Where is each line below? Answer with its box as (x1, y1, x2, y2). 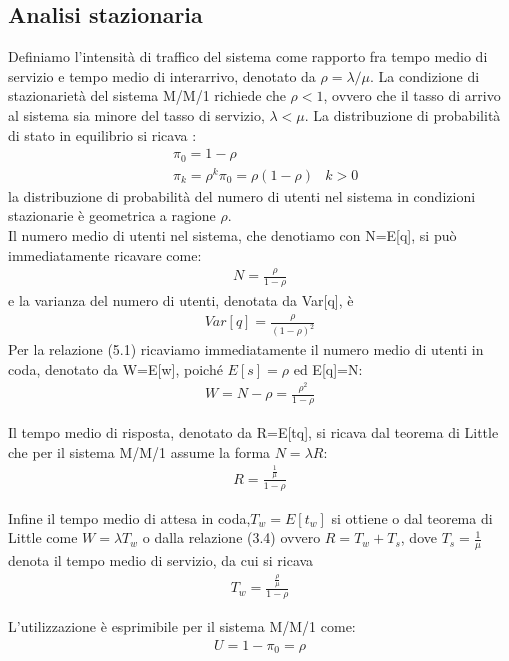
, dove (400, 527, 437, 548)
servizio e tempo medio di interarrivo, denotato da (8, 65, 316, 86)
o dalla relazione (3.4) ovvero (142, 527, 321, 548)
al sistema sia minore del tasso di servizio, (8, 104, 265, 125)
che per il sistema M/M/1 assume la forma (8, 441, 271, 462)
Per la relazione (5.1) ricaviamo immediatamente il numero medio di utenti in (8, 339, 484, 360)
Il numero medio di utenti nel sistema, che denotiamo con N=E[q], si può (8, 224, 457, 245)
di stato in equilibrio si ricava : (8, 124, 197, 145)
